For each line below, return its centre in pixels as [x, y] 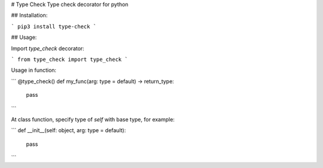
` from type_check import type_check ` [69, 59]
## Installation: [29, 16]
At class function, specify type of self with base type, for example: [93, 119]
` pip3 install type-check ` [54, 26]
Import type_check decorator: [48, 48]
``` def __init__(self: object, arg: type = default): [68, 130]
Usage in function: [34, 70]
